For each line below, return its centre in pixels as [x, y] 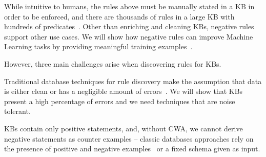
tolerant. [17, 111]
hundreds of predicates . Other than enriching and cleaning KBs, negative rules [129, 26]
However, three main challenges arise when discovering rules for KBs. [113, 63]
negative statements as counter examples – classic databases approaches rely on [129, 138]
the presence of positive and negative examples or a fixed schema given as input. [132, 149]
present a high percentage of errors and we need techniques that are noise [120, 101]
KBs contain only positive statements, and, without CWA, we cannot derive [124, 128]
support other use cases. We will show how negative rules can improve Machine [129, 36]
